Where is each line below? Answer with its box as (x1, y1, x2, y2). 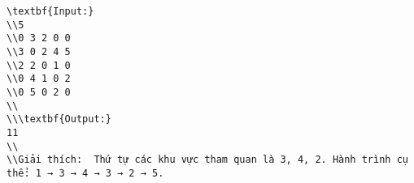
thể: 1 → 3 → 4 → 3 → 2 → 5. (7, 167, 164, 179)
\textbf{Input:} (7, 6, 94, 17)
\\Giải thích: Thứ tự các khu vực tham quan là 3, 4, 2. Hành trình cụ (7, 154, 408, 166)
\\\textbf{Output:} (7, 113, 111, 126)
